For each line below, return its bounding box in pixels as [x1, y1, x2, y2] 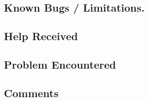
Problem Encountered [4, 57, 116, 72]
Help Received [4, 29, 78, 43]
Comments [4, 85, 59, 100]
